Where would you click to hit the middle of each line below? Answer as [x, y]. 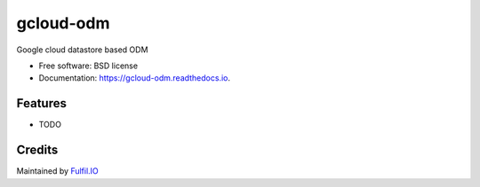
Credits [37, 150]
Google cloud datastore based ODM [82, 50]
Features [41, 103]
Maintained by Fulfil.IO [58, 171]
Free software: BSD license [88, 66]
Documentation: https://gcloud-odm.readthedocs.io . [135, 78]
